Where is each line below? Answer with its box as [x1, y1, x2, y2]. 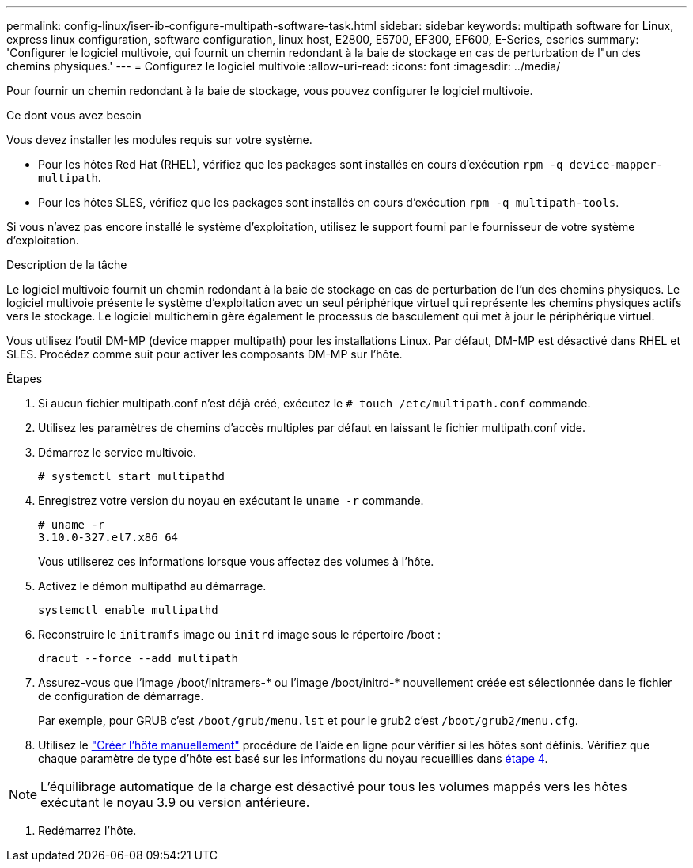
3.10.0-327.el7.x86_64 [38, 531, 179, 544]
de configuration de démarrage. [38, 689, 204, 703]
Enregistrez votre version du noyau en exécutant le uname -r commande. [38, 494, 424, 507]
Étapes [6, 372, 43, 385]
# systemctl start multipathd [38, 470, 225, 483]
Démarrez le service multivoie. [38, 445, 197, 459]
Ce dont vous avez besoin [6, 108, 142, 122]
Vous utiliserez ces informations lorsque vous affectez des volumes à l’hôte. [38, 555, 434, 568]
